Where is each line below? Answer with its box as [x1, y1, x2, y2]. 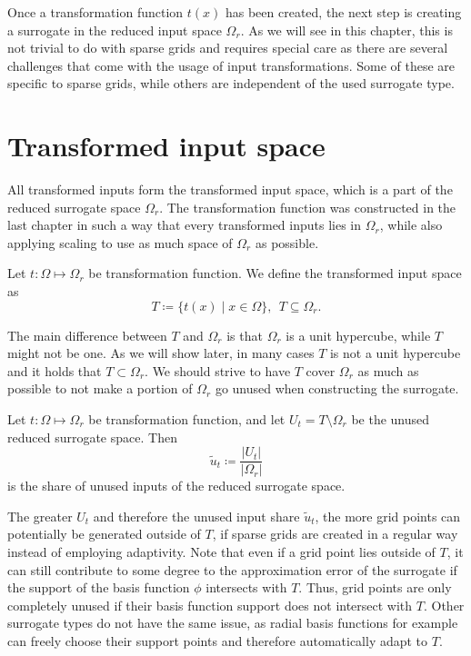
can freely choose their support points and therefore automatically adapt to [7, 631, 428, 651]
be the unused [351, 410, 430, 429]
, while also [379, 215, 443, 234]
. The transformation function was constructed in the [159, 197, 456, 216]
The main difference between [7, 325, 167, 344]
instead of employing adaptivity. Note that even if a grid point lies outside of [7, 542, 436, 562]
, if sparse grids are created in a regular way [212, 524, 458, 543]
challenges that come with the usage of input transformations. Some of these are [7, 55, 456, 75]
